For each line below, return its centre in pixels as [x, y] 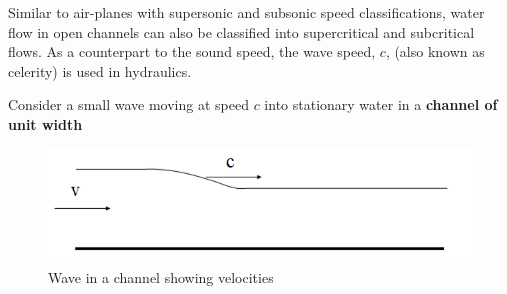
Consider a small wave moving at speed [128, 104]
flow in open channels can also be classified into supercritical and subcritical [241, 31]
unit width [45, 123]
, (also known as [435, 51]
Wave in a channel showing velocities [161, 276]
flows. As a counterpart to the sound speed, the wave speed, [192, 51]
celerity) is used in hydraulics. [100, 70]
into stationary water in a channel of [381, 104]
